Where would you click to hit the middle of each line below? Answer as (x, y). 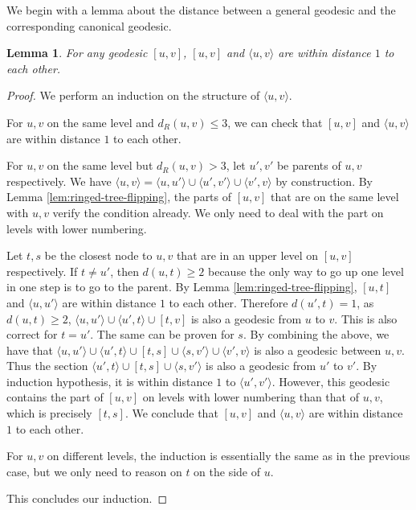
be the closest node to (98, 255)
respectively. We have (59, 181)
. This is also (366, 318)
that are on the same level (335, 197)
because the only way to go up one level (306, 271)
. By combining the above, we (316, 334)
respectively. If (42, 271)
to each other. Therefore (228, 302)
